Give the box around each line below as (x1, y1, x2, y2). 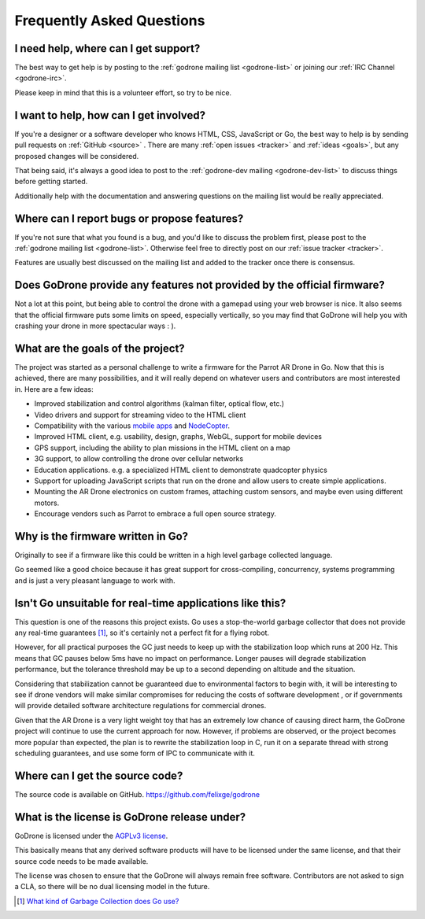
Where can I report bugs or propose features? (14, 212, 244, 225)
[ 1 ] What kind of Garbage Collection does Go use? (17, 896, 179, 906)
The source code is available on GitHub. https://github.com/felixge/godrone (14, 789, 260, 799)
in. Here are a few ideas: (14, 384, 94, 393)
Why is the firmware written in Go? (14, 530, 189, 543)
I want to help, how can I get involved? (14, 109, 206, 122)
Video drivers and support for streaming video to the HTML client (34, 410, 246, 419)
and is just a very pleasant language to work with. (14, 575, 176, 585)
